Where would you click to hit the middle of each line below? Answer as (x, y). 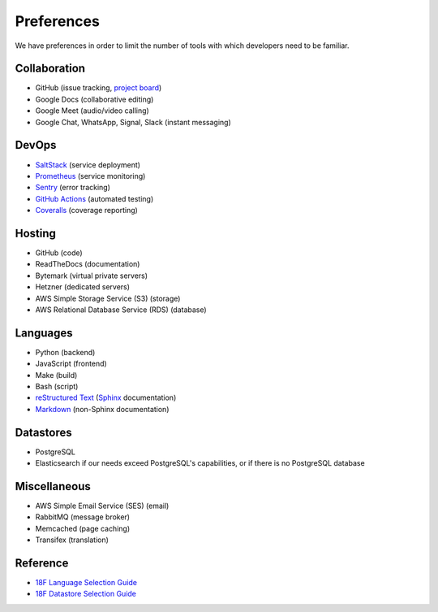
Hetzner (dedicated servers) (82, 287)
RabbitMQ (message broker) (82, 517)
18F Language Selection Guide (86, 583)
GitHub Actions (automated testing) (94, 198)
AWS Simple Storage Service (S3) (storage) (108, 298)
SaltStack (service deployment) (88, 165)
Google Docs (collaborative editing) (94, 99)
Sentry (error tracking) (73, 188)
